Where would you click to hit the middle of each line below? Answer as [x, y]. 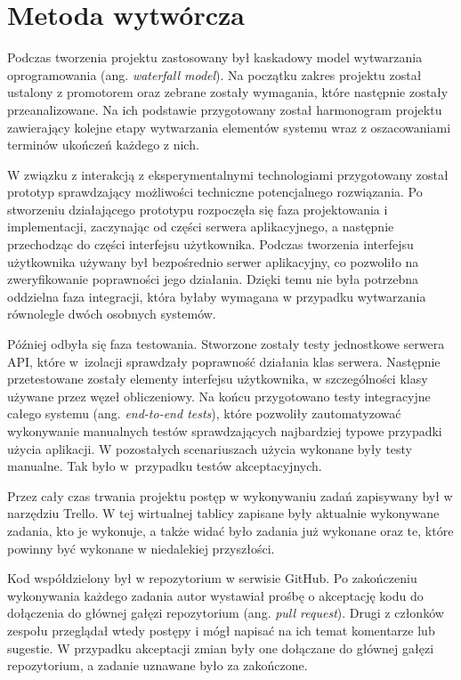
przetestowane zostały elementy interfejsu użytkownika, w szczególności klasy [218, 379]
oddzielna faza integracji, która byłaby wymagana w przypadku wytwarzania [217, 296]
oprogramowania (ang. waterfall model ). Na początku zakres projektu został [214, 74]
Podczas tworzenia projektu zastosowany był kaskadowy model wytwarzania [215, 57]
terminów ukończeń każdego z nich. [103, 145]
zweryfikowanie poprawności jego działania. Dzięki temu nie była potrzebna [213, 279]
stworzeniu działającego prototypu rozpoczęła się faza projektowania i [198, 209]
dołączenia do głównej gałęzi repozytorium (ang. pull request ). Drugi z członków [226, 613]
